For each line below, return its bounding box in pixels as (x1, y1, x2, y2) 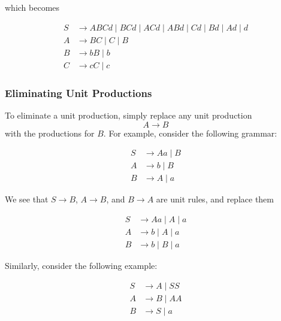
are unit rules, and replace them (156, 193, 274, 205)
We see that (5, 193, 49, 205)
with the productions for (5, 126, 95, 139)
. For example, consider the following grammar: (103, 126, 277, 139)
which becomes (5, 1, 60, 13)
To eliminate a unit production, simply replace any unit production (5, 108, 252, 121)
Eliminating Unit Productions (5, 85, 152, 100)
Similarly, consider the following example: (5, 259, 158, 271)
